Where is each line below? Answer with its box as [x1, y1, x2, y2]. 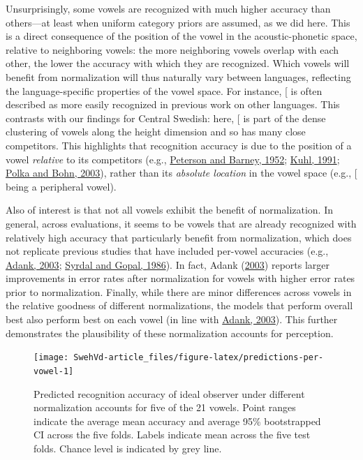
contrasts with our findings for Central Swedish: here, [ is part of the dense [6, 110, 326, 125]
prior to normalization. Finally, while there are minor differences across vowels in [6, 284, 352, 299]
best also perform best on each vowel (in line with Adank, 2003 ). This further [6, 312, 338, 327]
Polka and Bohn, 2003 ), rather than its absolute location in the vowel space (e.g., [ [6, 165, 357, 180]
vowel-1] [34, 366, 74, 376]
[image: [34, 353, 69, 363]
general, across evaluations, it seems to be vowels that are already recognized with [6, 216, 357, 230]
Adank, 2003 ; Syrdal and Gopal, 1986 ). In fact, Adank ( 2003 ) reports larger [6, 257, 330, 272]
